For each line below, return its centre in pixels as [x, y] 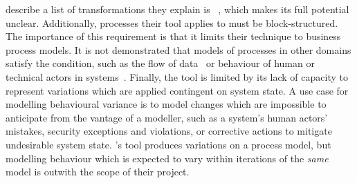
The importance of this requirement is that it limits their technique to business [173, 36]
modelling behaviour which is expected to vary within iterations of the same [167, 158]
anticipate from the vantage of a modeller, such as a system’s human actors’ [167, 117]
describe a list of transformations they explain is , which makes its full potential [177, 9]
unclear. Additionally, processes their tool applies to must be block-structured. [172, 22]
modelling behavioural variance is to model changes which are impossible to [166, 104]
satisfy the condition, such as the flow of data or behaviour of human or [160, 63]
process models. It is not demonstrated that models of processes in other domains [178, 49]
